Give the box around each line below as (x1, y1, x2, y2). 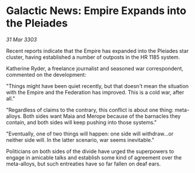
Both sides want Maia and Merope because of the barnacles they (22, 113, 181, 120)
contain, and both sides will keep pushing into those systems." (6, 118, 157, 125)
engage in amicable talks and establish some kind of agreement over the (6, 154, 182, 161)
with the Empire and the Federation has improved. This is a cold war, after (6, 89, 184, 96)
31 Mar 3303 (6, 36, 37, 43)
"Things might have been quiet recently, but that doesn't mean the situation (6, 82, 189, 89)
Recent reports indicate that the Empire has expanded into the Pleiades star (6, 47, 189, 54)
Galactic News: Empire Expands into (6, 4, 187, 18)
